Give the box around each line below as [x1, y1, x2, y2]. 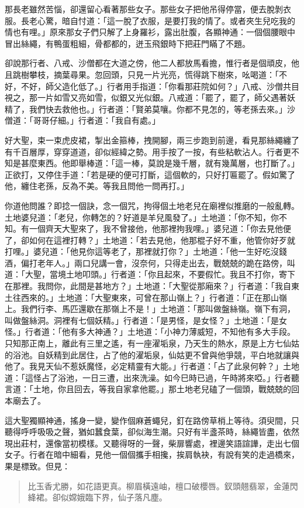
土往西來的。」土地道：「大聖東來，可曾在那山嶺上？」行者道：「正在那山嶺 [5, 291, 287, 303]
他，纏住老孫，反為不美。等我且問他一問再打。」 [5, 180, 189, 192]
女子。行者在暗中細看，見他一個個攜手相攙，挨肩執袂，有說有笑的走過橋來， [5, 448, 299, 461]
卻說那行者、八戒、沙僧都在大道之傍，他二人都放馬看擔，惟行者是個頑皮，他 [5, 57, 299, 69]
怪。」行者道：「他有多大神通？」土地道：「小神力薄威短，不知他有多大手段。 [5, 325, 295, 338]
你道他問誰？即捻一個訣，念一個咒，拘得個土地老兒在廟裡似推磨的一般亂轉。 [5, 199, 299, 211]
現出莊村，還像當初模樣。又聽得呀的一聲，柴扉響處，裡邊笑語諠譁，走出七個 [5, 437, 299, 449]
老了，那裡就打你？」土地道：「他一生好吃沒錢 [110, 245, 287, 258]
